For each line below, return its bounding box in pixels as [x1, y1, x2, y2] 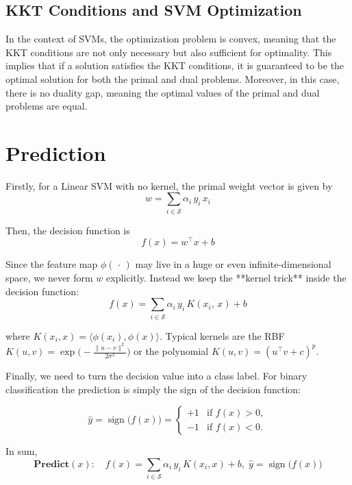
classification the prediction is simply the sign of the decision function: [5, 382, 301, 396]
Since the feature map [5, 257, 98, 271]
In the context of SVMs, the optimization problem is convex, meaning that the [5, 32, 336, 46]
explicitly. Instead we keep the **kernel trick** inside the [106, 271, 347, 285]
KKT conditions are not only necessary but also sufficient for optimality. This [5, 45, 332, 59]
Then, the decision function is [5, 223, 130, 237]
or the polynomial [134, 344, 209, 358]
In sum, [5, 444, 38, 458]
